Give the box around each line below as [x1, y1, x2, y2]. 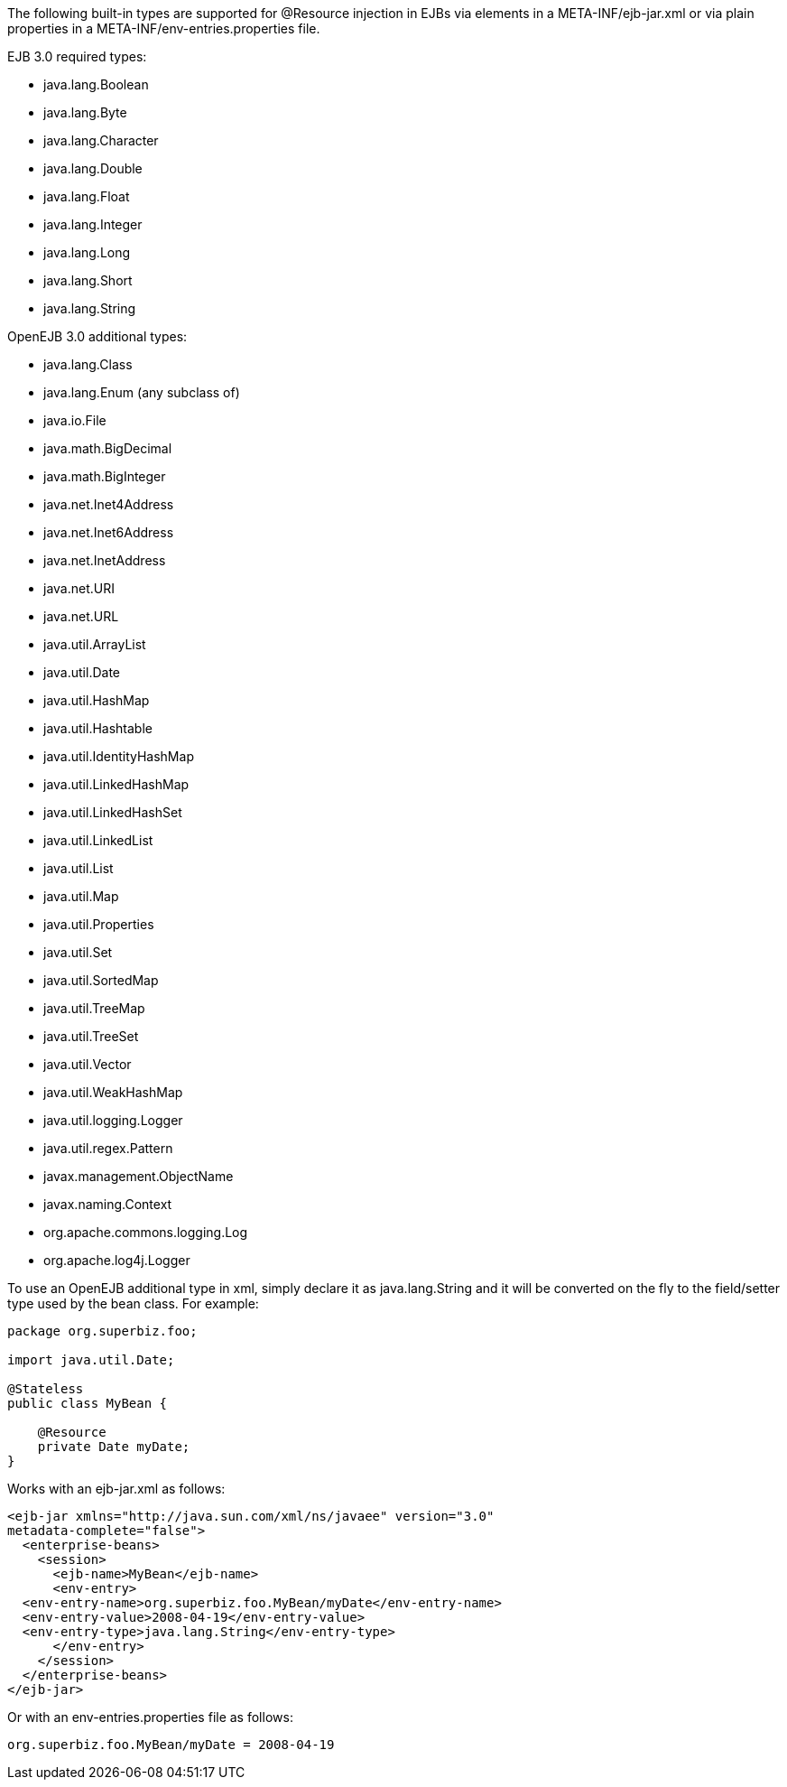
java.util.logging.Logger [43, 1112, 183, 1128]
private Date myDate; [37, 1439, 190, 1454]
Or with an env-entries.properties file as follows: [7, 1709, 293, 1725]
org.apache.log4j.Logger [43, 1252, 190, 1268]
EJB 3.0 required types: [7, 49, 147, 64]
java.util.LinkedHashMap [43, 777, 190, 792]
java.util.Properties [43, 917, 154, 932]
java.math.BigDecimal [43, 441, 172, 456]
